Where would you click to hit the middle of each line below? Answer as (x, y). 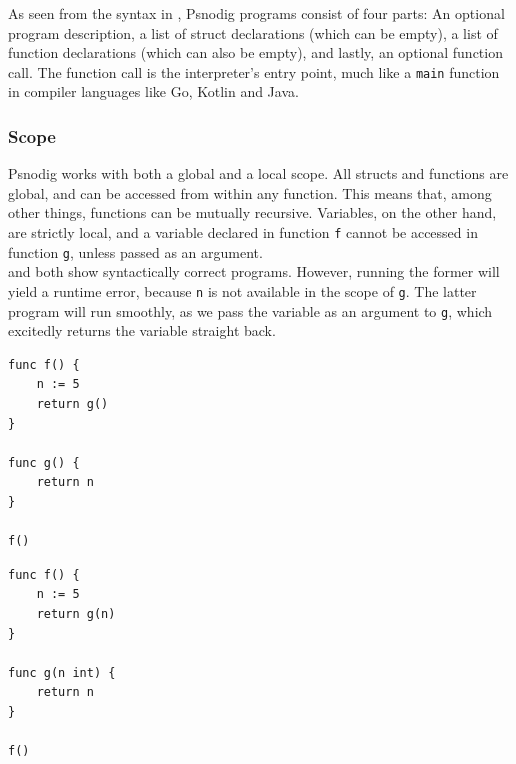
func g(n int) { (62, 672)
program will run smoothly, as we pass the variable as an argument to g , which (250, 310)
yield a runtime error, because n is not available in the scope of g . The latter (242, 290)
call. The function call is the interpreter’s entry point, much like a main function (254, 71)
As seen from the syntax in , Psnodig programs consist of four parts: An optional (256, 13)
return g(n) (76, 613)
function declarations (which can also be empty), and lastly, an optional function (255, 52)
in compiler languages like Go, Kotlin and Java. (153, 91)
